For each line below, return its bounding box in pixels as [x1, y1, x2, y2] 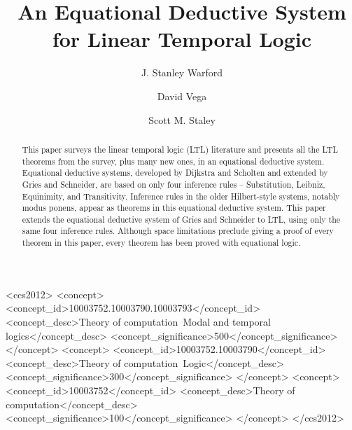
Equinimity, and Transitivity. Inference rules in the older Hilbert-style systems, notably [22, 190, 340, 202]
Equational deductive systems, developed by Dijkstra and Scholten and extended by [22, 167, 328, 179]
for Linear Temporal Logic [52, 25, 312, 53]
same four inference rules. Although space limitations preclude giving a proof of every [22, 225, 334, 237]
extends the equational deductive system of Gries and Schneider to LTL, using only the [22, 213, 341, 225]
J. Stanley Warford [141, 65, 223, 80]
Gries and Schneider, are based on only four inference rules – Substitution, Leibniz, [22, 178, 325, 190]
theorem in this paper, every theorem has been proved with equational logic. [22, 237, 301, 249]
